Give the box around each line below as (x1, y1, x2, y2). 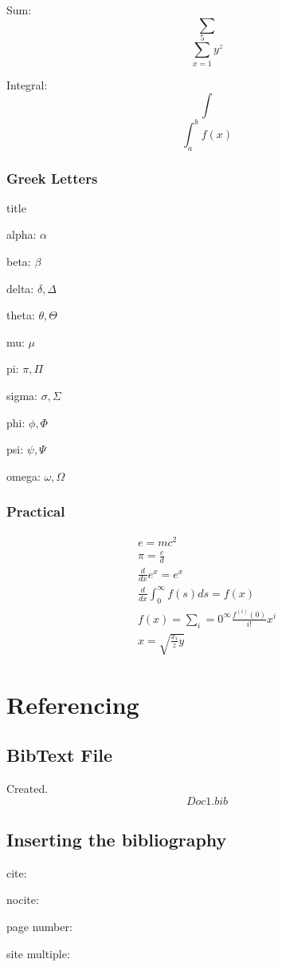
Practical (6, 501, 65, 521)
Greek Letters (6, 168, 98, 188)
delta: (6, 279, 34, 296)
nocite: (6, 891, 39, 908)
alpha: (6, 226, 37, 243)
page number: (6, 917, 72, 934)
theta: (6, 307, 35, 323)
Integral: (6, 76, 48, 93)
